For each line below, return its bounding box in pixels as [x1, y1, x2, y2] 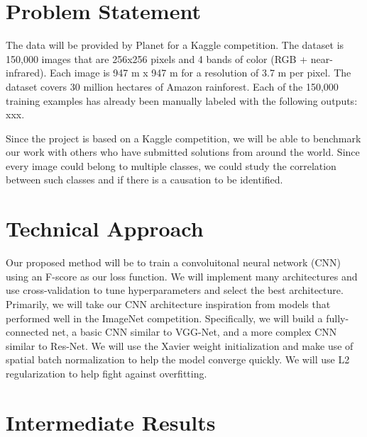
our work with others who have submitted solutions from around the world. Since [6, 144, 360, 159]
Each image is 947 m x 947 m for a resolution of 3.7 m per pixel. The [49, 65, 351, 80]
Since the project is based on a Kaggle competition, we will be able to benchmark [6, 130, 361, 145]
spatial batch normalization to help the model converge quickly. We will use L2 [6, 352, 350, 367]
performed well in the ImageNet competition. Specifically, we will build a [6, 310, 323, 325]
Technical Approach [6, 214, 204, 243]
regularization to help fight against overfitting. [6, 365, 207, 380]
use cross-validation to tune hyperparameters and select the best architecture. [6, 283, 344, 297]
